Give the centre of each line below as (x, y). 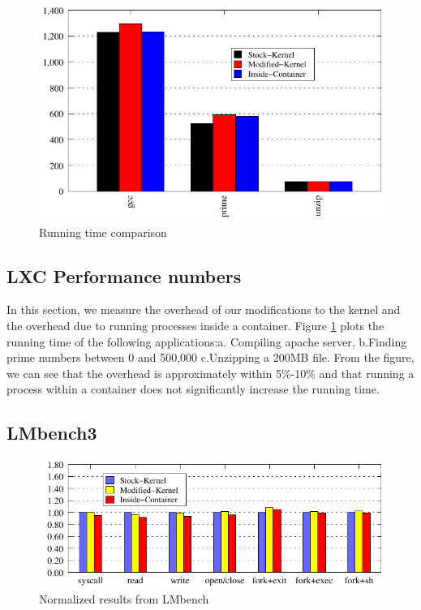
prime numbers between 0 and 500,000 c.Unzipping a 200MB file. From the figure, (210, 357)
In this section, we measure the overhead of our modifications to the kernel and (204, 309)
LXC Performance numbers (124, 275)
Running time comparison (103, 232)
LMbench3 (52, 433)
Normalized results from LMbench (124, 598)
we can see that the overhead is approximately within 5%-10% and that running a (210, 373)
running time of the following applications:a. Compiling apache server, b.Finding (207, 341)
